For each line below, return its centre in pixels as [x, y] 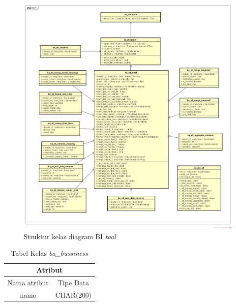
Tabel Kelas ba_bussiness [49, 253]
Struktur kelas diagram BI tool [70, 236]
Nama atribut [28, 283]
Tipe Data [73, 283]
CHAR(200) [73, 294]
